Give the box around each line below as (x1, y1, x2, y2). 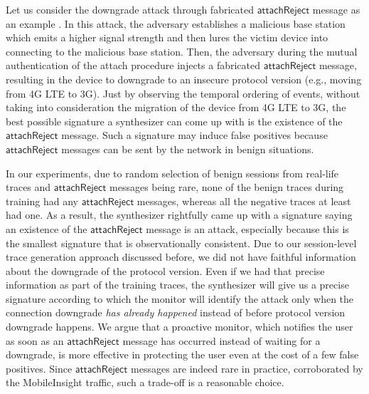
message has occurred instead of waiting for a (122, 333, 321, 348)
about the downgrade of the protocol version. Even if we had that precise (6, 263, 325, 278)
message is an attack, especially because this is (146, 221, 349, 236)
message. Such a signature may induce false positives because (61, 128, 328, 142)
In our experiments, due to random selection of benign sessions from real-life (6, 165, 339, 180)
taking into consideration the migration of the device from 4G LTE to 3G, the (6, 100, 346, 115)
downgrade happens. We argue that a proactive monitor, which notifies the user (6, 319, 353, 334)
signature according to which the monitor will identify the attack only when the (6, 291, 354, 306)
